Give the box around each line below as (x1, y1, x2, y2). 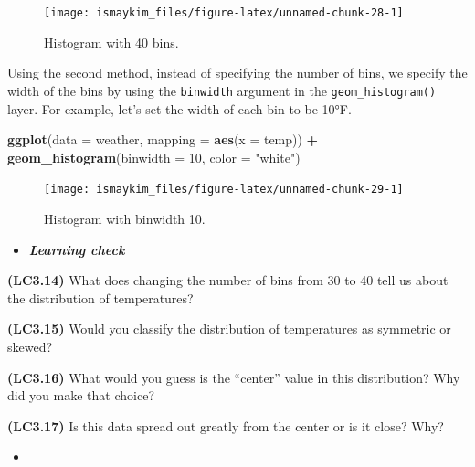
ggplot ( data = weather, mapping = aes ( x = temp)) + (7, 130, 319, 149)
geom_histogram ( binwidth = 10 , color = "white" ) (7, 147, 301, 166)
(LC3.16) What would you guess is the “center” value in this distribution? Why (7, 367, 460, 387)
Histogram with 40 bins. (44, 32, 179, 51)
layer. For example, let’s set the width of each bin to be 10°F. (7, 99, 352, 118)
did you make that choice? (7, 386, 154, 405)
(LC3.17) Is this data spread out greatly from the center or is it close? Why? (7, 416, 444, 435)
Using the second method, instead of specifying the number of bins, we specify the (7, 63, 468, 82)
